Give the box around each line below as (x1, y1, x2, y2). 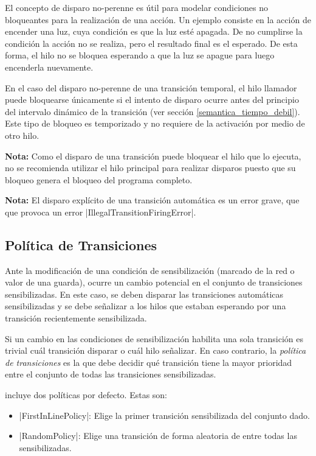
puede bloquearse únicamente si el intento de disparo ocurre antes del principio (5, 93, 299, 106)
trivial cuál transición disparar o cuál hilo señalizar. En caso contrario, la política (5, 344, 306, 357)
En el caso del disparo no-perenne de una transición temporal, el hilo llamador (5, 81, 297, 94)
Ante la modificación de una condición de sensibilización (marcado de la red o (5, 264, 295, 276)
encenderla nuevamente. (5, 60, 94, 73)
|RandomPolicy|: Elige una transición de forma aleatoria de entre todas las (19, 429, 297, 442)
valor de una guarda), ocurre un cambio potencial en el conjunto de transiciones (5, 276, 303, 289)
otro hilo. (5, 128, 39, 141)
